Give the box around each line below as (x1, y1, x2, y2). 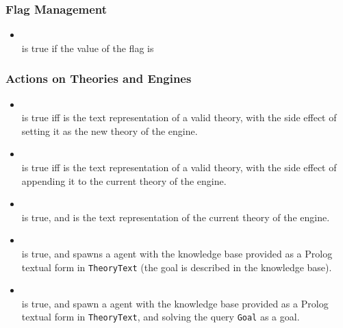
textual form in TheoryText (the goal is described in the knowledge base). (21, 260, 332, 274)
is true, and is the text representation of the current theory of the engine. (21, 210, 330, 224)
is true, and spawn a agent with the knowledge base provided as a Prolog (21, 296, 329, 310)
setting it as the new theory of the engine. (21, 123, 198, 138)
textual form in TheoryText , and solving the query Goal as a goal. (21, 310, 300, 324)
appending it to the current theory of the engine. (21, 173, 227, 188)
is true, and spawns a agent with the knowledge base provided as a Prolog (21, 246, 333, 260)
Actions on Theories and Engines (5, 70, 192, 87)
